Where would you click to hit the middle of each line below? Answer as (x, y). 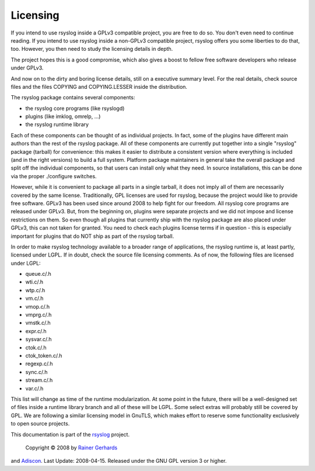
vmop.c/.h (37, 306)
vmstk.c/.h (38, 323)
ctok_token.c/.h (44, 356)
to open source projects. (40, 424)
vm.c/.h (34, 299)
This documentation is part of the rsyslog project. (70, 434)
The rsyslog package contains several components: (73, 98)
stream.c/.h (39, 380)
